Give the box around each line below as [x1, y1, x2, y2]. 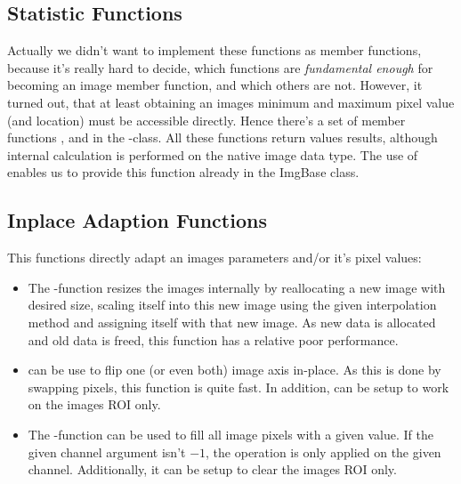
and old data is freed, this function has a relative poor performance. [28, 330, 399, 349]
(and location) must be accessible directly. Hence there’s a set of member [7, 110, 406, 129]
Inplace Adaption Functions [7, 206, 267, 234]
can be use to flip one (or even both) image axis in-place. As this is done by [28, 360, 441, 379]
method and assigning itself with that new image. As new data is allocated [28, 312, 436, 331]
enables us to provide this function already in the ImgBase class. [7, 163, 360, 181]
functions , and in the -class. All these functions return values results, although [7, 128, 438, 147]
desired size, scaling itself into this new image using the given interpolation [28, 295, 437, 314]
